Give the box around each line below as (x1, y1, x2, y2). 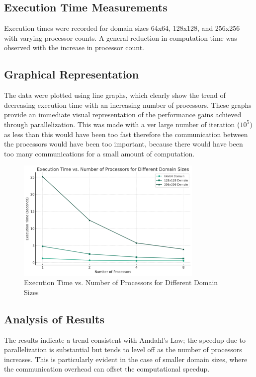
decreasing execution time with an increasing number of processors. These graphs (4, 99, 252, 110)
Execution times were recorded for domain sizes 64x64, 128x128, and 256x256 (4, 23, 240, 33)
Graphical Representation (4, 67, 139, 82)
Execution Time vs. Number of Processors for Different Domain (24, 277, 218, 288)
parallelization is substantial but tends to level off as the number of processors (4, 344, 242, 355)
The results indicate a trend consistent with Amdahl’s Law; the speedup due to (4, 334, 246, 345)
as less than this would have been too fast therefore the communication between (4, 129, 248, 139)
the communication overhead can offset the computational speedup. (4, 364, 210, 374)
